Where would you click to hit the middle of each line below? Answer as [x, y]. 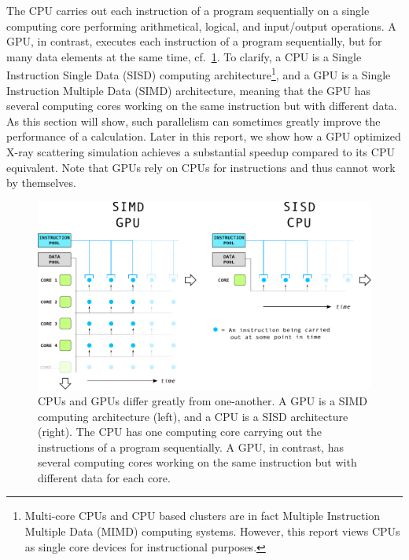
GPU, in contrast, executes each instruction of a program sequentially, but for [194, 41]
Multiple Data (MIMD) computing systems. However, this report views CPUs [212, 531]
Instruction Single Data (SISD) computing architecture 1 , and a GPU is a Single [199, 74]
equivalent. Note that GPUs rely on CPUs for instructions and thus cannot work [201, 167]
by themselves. [41, 183]
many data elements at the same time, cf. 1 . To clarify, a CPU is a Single [184, 56]
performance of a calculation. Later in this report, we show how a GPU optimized [204, 136]
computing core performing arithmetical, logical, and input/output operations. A [201, 26]
